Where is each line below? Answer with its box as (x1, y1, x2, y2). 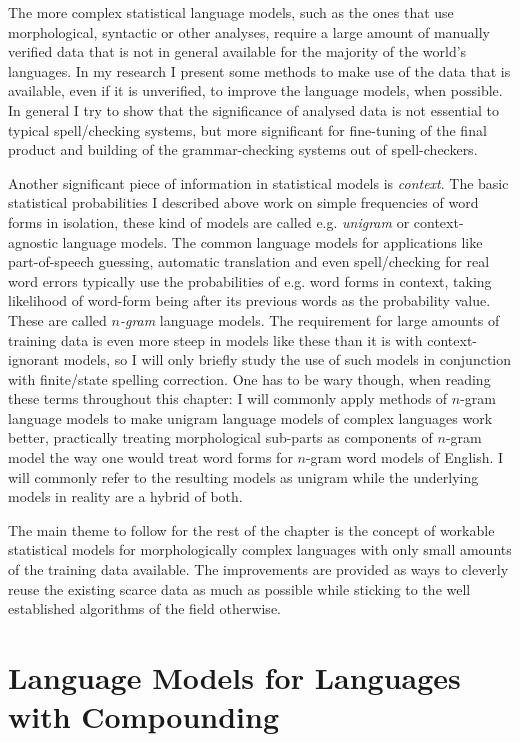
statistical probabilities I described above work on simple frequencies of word (8, 192, 479, 213)
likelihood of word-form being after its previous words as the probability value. (8, 290, 491, 311)
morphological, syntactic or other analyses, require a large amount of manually (8, 21, 490, 42)
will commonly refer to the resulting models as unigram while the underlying (8, 466, 479, 487)
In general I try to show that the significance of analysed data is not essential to (8, 99, 499, 120)
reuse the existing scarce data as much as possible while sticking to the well (8, 578, 471, 599)
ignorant (8, 349, 60, 370)
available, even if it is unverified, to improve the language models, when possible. (8, 80, 503, 101)
